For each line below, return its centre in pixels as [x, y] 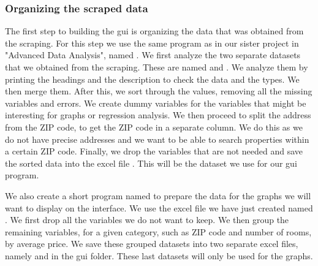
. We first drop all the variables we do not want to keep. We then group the [147, 220]
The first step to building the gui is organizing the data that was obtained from [154, 31]
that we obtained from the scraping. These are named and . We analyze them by [157, 67]
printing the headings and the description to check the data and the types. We [152, 79]
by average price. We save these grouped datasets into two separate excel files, [152, 244]
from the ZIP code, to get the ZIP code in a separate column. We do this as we [154, 127]
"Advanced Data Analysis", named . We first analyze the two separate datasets [153, 55]
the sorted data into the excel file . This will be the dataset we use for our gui [151, 163]
